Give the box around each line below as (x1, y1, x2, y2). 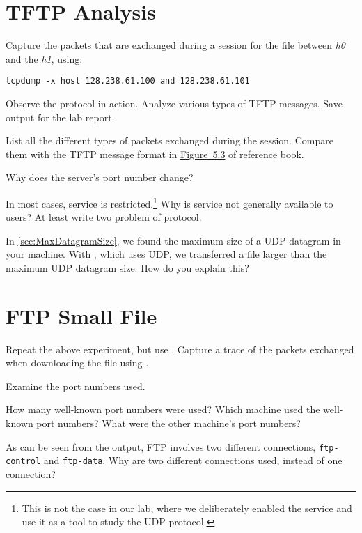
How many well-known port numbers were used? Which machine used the (6, 402, 320, 417)
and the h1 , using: (6, 51, 83, 65)
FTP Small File (6, 301, 157, 330)
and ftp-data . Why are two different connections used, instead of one (43, 453, 343, 468)
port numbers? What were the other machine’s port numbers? (36, 416, 301, 431)
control (6, 456, 41, 467)
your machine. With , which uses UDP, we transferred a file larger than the (6, 247, 327, 261)
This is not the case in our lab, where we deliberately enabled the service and (22, 500, 352, 515)
